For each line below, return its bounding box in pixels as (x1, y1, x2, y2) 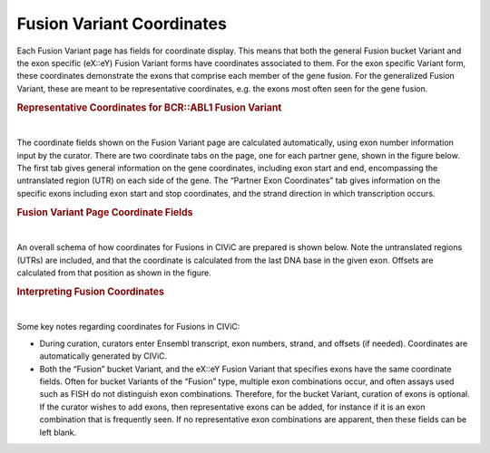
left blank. (39, 427, 77, 438)
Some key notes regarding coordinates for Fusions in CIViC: (16, 322, 240, 333)
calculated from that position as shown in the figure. (16, 267, 212, 278)
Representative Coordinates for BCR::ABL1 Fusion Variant (16, 101, 282, 113)
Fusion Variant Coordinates (16, 14, 227, 34)
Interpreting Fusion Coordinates (16, 285, 165, 298)
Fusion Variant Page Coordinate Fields (16, 206, 194, 218)
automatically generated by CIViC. (39, 351, 168, 361)
